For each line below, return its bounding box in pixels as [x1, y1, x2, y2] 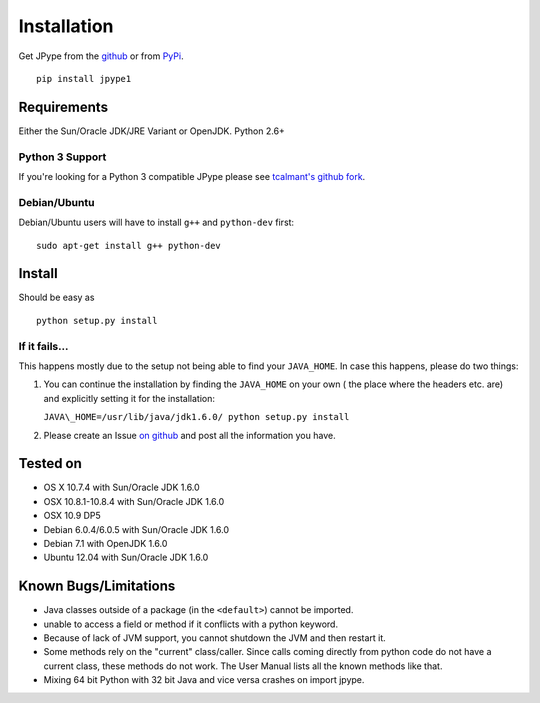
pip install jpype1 [36, 73, 132, 84]
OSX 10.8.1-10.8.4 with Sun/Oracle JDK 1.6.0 [43, 495, 225, 507]
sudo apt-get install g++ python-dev [36, 240, 222, 251]
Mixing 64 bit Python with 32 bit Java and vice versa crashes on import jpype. [43, 674, 365, 686]
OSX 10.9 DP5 [43, 510, 102, 522]
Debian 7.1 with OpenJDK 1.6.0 [43, 537, 168, 549]
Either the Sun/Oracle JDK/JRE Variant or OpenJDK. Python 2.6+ [18, 125, 285, 137]
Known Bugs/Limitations [18, 578, 176, 595]
